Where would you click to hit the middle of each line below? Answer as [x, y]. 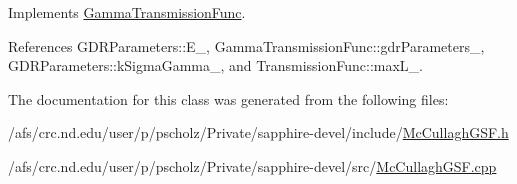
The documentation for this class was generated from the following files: [228, 98]
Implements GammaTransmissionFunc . [127, 12]
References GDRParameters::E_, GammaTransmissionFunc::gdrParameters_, [246, 45]
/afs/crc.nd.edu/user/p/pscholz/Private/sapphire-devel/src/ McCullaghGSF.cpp [252, 165]
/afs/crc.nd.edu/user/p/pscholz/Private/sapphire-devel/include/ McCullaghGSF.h [258, 132]
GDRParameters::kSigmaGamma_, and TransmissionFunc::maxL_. [216, 65]
